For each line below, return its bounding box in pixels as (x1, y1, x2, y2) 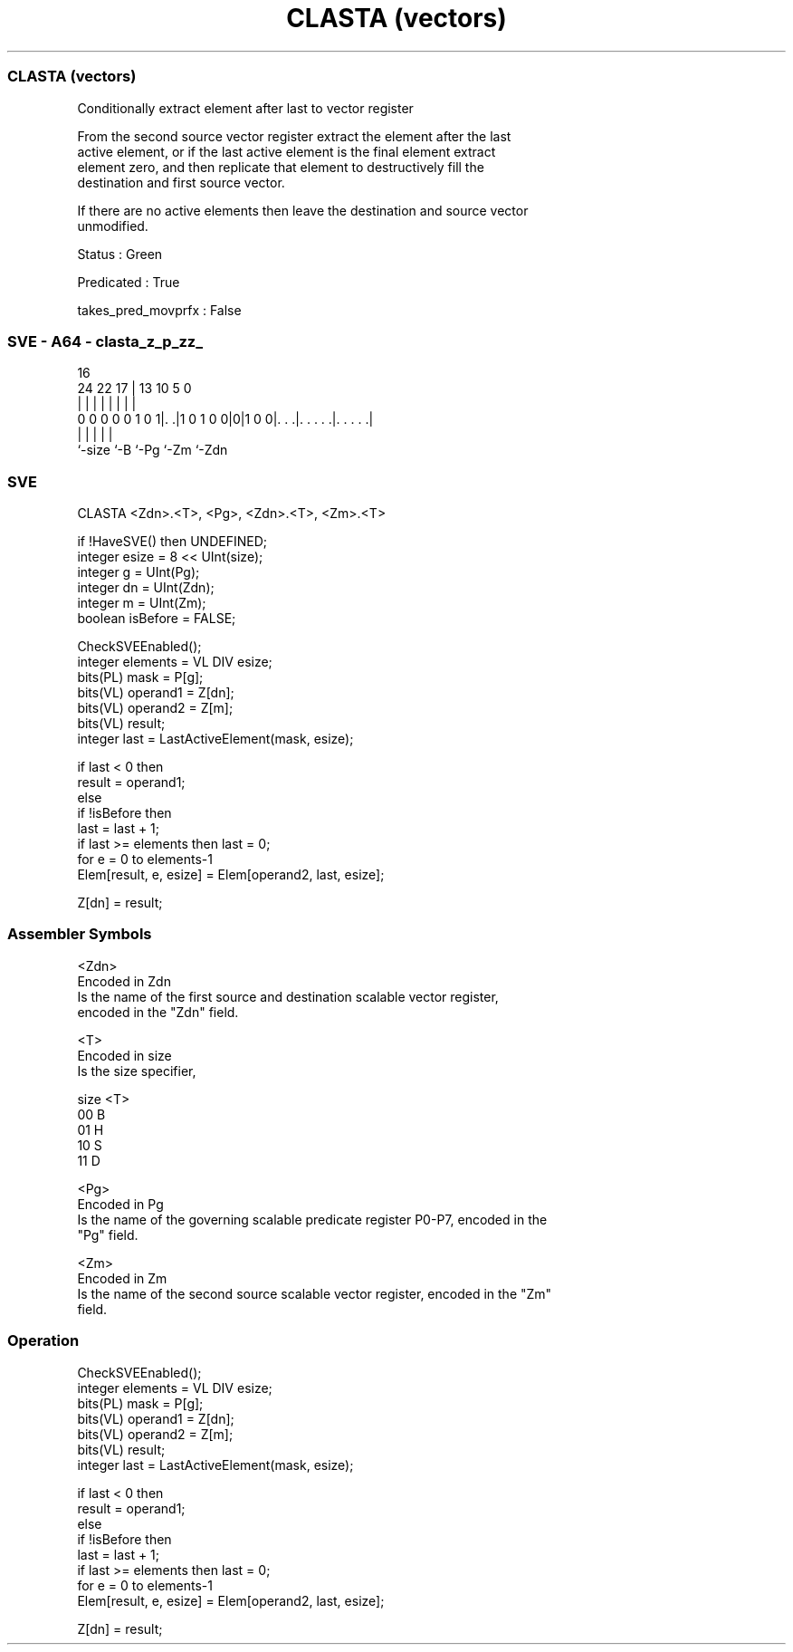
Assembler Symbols (7, 925, 152, 944)
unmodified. (77, 217, 148, 234)
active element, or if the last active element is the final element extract (77, 143, 496, 159)
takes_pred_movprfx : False (77, 302, 242, 318)
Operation (7, 1331, 80, 1350)
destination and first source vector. (77, 174, 285, 190)
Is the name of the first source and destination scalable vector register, (77, 988, 499, 1004)
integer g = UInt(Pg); (77, 564, 200, 580)
